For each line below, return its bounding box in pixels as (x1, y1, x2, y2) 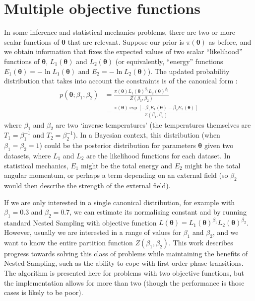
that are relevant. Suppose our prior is (67, 36, 184, 47)
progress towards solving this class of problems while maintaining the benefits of (4, 248, 248, 258)
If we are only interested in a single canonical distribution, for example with (4, 197, 235, 207)
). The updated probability (147, 66, 230, 76)
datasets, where (4, 150, 51, 160)
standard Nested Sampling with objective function (4, 217, 157, 227)
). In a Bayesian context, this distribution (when (73, 130, 220, 140)
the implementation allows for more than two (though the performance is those (4, 277, 245, 288)
